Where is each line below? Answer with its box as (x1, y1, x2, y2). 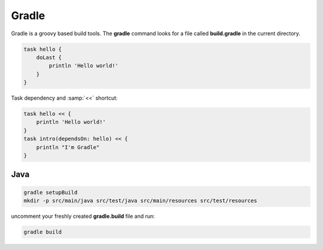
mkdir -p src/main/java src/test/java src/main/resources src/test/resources (23, 197, 257, 204)
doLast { (36, 54, 62, 61)
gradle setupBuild (23, 189, 78, 196)
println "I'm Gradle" (36, 144, 100, 150)
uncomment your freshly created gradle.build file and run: (11, 212, 156, 220)
